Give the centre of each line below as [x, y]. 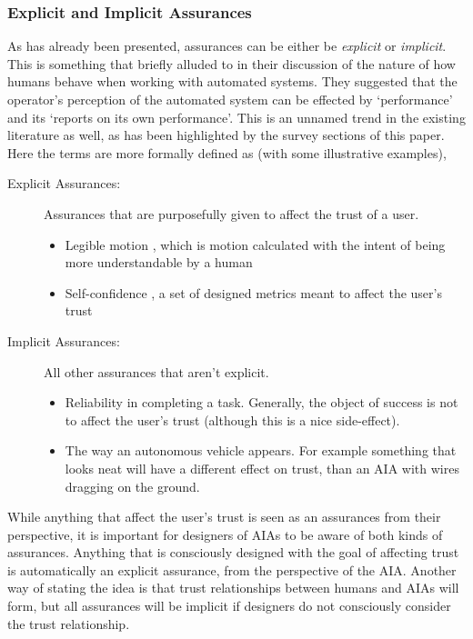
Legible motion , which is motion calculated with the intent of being [255, 244]
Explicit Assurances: [64, 183]
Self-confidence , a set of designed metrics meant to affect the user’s [253, 292]
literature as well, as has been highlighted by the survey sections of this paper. [226, 135]
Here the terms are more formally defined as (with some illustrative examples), [227, 152]
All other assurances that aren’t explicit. [156, 371]
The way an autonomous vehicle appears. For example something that [261, 450]
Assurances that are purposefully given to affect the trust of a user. [231, 213]
